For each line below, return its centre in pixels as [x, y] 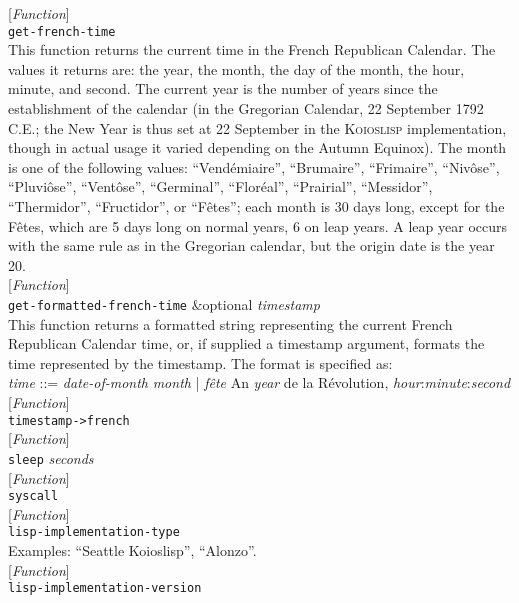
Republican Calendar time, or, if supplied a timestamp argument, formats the [246, 343]
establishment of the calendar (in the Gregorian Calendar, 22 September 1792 [246, 108]
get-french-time [62, 31]
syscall [33, 496]
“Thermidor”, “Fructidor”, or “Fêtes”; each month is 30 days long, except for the [256, 206]
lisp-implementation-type [94, 532]
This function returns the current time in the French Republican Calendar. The [252, 49]
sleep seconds [51, 457]
